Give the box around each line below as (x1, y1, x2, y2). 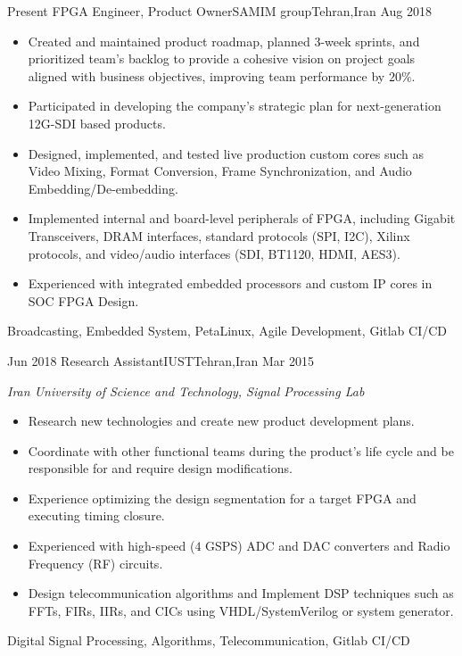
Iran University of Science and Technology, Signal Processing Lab (7, 381, 365, 400)
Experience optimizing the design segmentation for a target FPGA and (28, 488, 417, 507)
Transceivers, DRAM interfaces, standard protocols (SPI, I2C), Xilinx (28, 226, 410, 245)
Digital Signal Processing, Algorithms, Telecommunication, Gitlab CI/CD (7, 631, 410, 650)
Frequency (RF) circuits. (28, 553, 163, 572)
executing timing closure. (28, 506, 165, 525)
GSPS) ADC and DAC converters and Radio (205, 536, 450, 555)
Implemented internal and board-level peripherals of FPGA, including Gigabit (28, 209, 456, 228)
